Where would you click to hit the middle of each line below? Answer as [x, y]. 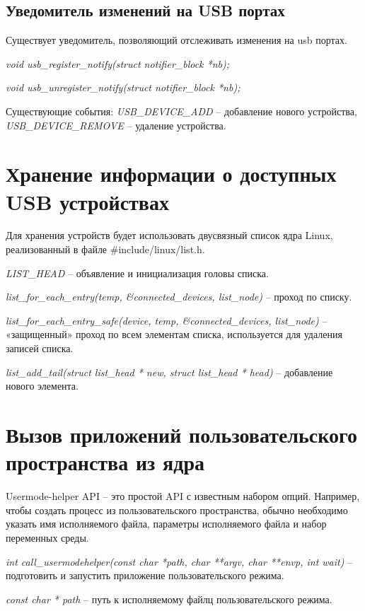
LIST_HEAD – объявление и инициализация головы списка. [137, 273]
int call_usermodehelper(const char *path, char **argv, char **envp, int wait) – [179, 561]
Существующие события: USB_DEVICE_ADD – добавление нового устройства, [181, 111]
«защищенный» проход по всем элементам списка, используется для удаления [174, 334]
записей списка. [40, 348]
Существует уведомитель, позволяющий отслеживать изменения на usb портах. [176, 40]
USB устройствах [87, 201]
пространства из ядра [105, 462]
